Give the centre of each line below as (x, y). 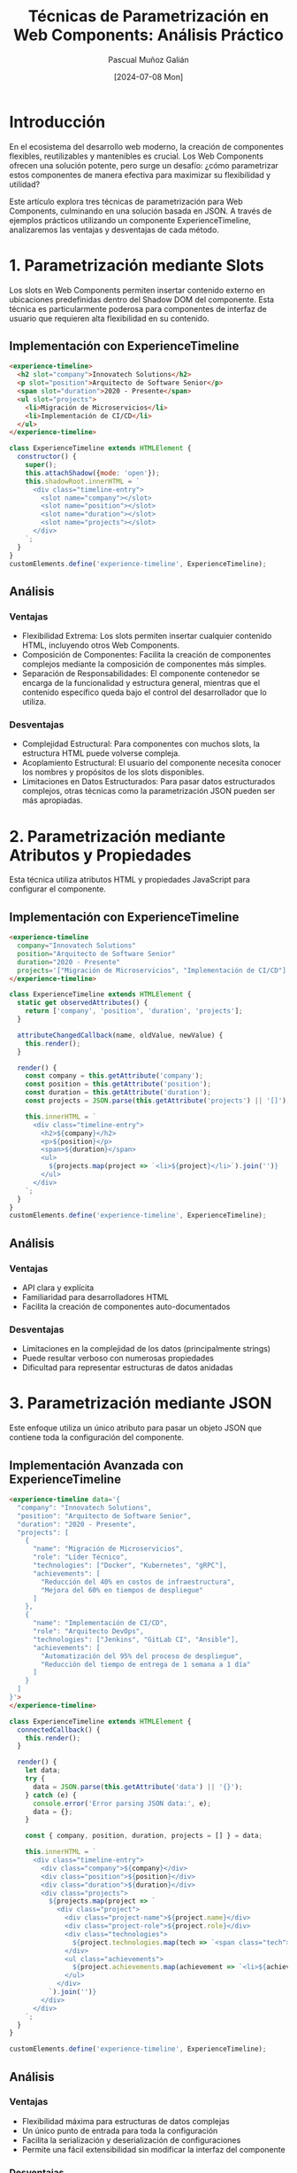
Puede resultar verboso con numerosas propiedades (118, 1359)
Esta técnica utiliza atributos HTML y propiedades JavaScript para (129, 880)
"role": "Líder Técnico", (80, 1557)
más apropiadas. (52, 800)
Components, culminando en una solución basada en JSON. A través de (141, 211)
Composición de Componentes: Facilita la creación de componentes (146, 655)
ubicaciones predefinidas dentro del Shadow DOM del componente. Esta (142, 300)
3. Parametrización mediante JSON (141, 1403)
